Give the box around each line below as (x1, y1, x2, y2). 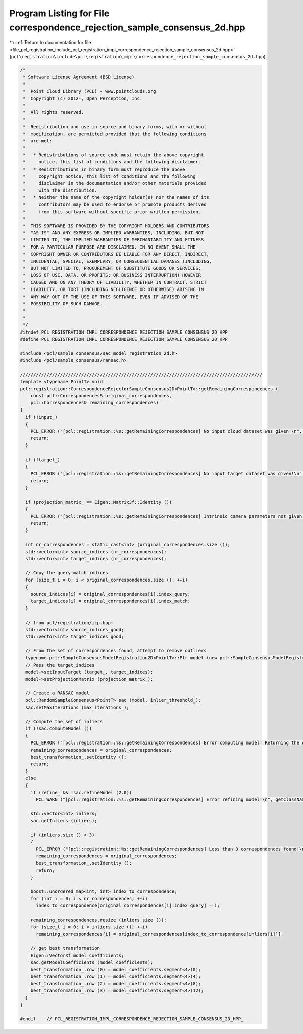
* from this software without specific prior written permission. (23, 209, 201, 215)
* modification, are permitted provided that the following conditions (23, 131, 207, 137)
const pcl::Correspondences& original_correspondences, (30, 393, 172, 399)
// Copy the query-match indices (25, 570, 108, 575)
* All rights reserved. (23, 109, 84, 115)
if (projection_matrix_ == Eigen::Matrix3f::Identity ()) (25, 499, 172, 505)
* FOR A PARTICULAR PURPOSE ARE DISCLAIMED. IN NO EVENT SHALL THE (23, 244, 196, 250)
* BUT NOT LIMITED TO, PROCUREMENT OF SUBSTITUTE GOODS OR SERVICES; (23, 266, 201, 271)
